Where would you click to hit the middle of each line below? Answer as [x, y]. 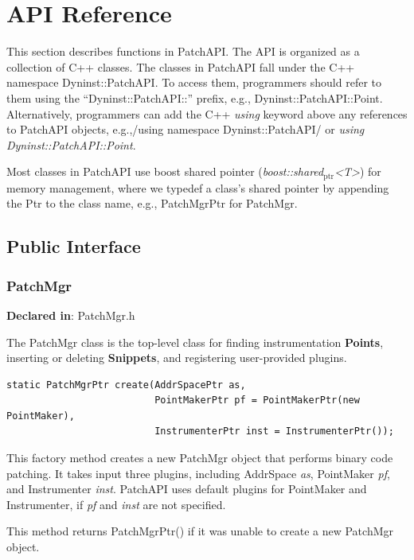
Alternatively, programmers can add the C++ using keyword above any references [207, 113]
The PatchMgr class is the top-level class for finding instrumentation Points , [195, 342]
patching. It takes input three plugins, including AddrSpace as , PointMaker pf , [198, 473]
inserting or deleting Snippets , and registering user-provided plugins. [177, 358]
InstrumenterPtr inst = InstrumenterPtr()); [274, 432]
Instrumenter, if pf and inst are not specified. [116, 504]
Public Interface [74, 246]
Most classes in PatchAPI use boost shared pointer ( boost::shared [165, 171]
